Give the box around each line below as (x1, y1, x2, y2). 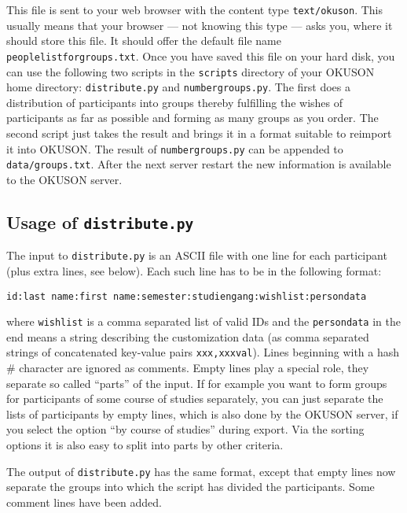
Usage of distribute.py (6, 209, 194, 234)
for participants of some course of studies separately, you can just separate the (6, 390, 383, 407)
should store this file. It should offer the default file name (6, 32, 281, 49)
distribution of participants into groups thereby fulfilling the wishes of (6, 94, 343, 110)
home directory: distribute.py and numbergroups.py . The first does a (6, 79, 350, 95)
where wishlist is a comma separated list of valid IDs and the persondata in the (6, 313, 401, 330)
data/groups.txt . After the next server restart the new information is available (6, 156, 391, 172)
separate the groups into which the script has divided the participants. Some (6, 478, 375, 495)
